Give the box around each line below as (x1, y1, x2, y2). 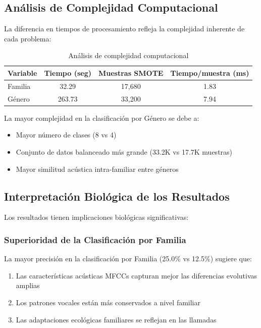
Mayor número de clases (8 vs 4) (16, 129, 117, 140)
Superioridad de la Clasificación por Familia (4, 233, 186, 246)
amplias (16, 280, 40, 291)
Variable (8, 67, 37, 78)
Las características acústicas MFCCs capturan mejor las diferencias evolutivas (16, 270, 257, 280)
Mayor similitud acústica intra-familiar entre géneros (16, 163, 179, 174)
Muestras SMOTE (98, 67, 164, 78)
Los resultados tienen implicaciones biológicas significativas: (4, 212, 189, 222)
